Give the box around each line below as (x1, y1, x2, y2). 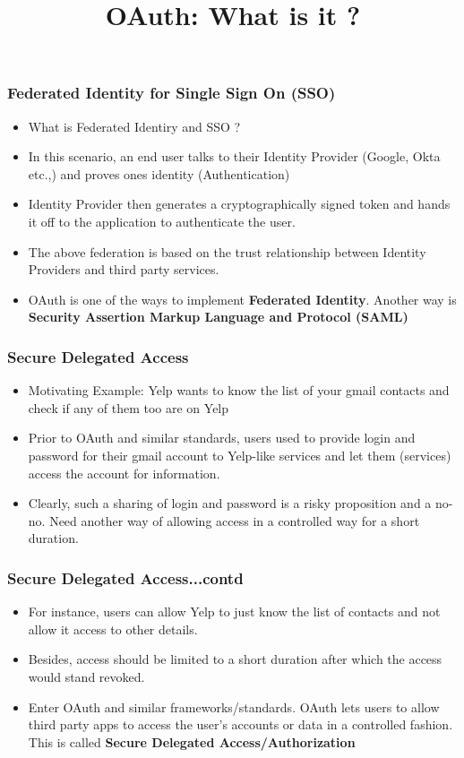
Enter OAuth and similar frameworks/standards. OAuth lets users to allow (28, 697, 440, 716)
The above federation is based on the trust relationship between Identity (28, 242, 426, 261)
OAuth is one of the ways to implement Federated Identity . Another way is (28, 289, 457, 308)
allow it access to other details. (28, 619, 198, 638)
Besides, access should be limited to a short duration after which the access (28, 650, 443, 668)
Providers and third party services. (28, 260, 219, 279)
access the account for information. (28, 463, 220, 482)
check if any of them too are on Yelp (28, 398, 229, 417)
